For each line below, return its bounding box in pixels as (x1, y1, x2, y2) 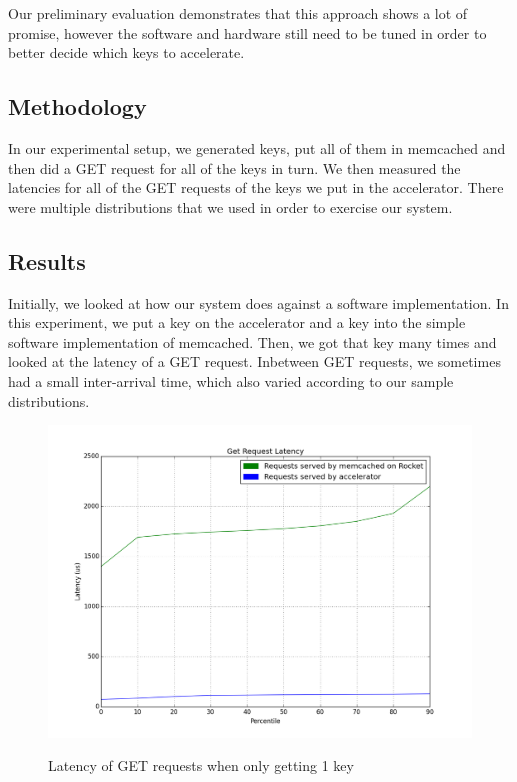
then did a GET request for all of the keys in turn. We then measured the (8, 157, 461, 178)
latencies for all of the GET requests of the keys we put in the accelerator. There (8, 177, 504, 198)
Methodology (8, 91, 147, 122)
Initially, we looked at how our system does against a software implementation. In (8, 292, 509, 313)
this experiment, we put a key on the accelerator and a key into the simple (8, 312, 466, 333)
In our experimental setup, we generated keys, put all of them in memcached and (8, 137, 506, 158)
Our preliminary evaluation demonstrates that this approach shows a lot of (8, 3, 468, 23)
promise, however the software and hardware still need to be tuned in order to (8, 22, 487, 43)
